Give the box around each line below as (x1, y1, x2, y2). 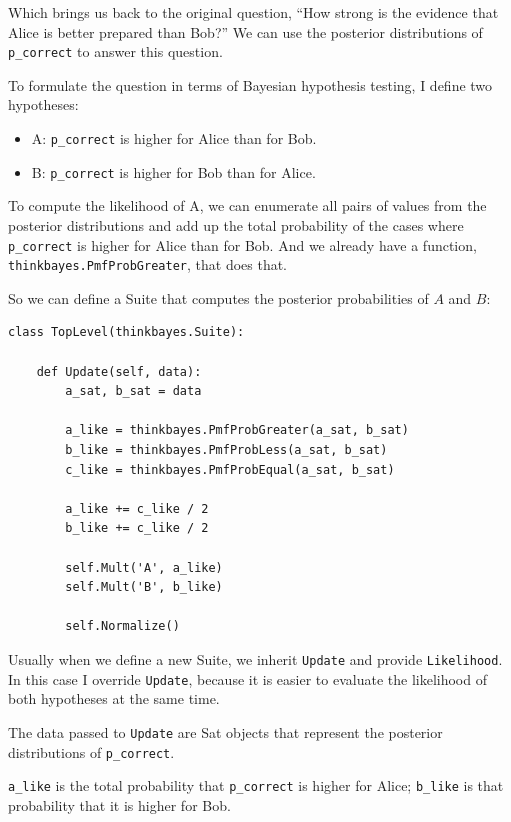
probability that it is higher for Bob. (8, 794, 231, 815)
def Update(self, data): (36, 364, 202, 379)
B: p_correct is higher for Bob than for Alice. (31, 161, 316, 182)
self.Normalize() (65, 619, 180, 634)
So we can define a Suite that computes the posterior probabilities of (8, 287, 429, 308)
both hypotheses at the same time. (8, 688, 220, 709)
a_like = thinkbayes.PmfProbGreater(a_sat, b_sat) (65, 423, 409, 438)
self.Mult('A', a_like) (65, 560, 223, 575)
